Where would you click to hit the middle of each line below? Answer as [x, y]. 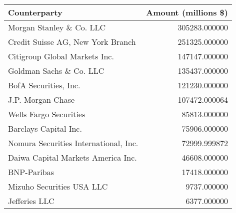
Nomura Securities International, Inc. [73, 143]
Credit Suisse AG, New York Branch [72, 42]
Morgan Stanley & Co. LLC [57, 27]
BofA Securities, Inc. [44, 85]
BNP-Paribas [31, 172]
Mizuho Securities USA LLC [58, 186]
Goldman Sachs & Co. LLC [56, 71]
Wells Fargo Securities [47, 114]
